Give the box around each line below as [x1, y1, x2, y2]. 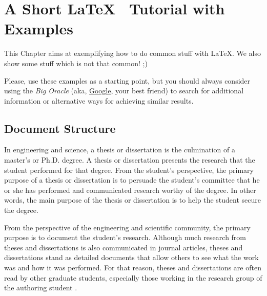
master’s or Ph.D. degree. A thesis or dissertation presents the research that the [4, 154, 255, 165]
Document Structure [4, 120, 116, 136]
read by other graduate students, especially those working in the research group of [4, 272, 262, 283]
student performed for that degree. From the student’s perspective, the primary [4, 164, 254, 175]
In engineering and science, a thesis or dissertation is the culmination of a [4, 144, 235, 155]
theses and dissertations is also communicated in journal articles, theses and [4, 242, 243, 252]
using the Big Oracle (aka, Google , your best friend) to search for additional [4, 85, 244, 96]
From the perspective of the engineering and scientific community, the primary [4, 222, 251, 232]
